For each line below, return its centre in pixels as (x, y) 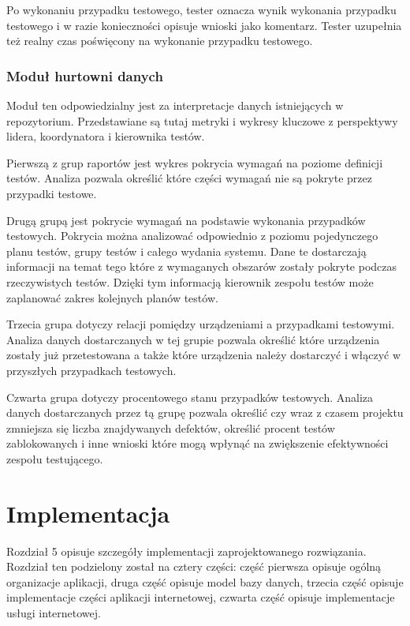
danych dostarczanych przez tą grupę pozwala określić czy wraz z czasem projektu (205, 412)
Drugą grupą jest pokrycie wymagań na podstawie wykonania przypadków (186, 220)
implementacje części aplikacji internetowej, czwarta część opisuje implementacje (201, 597)
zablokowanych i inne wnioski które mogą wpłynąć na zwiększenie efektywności (198, 443)
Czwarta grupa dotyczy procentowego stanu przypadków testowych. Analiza (190, 397)
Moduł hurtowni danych (85, 75)
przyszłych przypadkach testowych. (91, 370)
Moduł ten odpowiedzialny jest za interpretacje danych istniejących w (175, 105)
